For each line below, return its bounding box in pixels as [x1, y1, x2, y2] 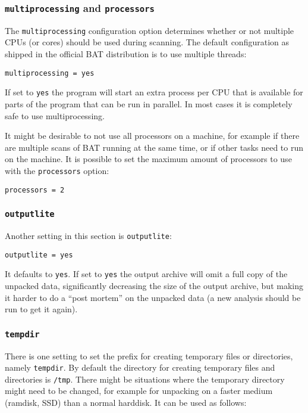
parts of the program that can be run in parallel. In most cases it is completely [5, 97, 293, 110]
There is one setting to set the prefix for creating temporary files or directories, [5, 349, 293, 362]
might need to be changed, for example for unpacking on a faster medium [5, 384, 273, 397]
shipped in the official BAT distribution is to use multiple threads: [5, 48, 247, 60]
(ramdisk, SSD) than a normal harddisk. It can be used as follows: [5, 396, 247, 409]
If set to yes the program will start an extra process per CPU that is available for [5, 86, 303, 98]
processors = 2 [5, 185, 65, 194]
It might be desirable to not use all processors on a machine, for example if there [5, 129, 300, 142]
